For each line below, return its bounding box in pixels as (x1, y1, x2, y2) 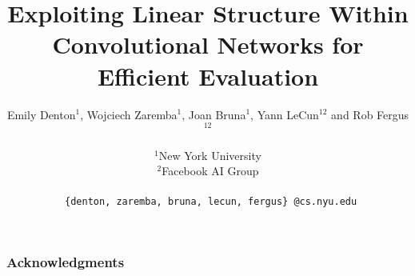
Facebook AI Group (162, 162, 259, 179)
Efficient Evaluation (97, 59, 319, 92)
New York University (158, 146, 261, 163)
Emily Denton (6, 106, 76, 122)
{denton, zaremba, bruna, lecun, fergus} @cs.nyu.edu (65, 195, 357, 207)
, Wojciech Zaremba (80, 106, 178, 122)
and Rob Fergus (331, 106, 409, 122)
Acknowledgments (6, 252, 125, 272)
